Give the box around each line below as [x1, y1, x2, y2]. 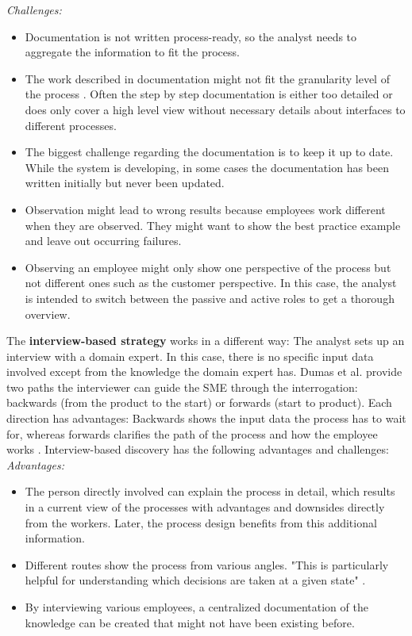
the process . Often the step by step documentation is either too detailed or [25, 86, 393, 102]
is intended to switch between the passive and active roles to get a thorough [25, 289, 395, 306]
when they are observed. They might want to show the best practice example [25, 216, 401, 233]
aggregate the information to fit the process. [25, 44, 240, 60]
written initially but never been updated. [25, 174, 225, 191]
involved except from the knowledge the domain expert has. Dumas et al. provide [6, 363, 402, 380]
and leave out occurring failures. [25, 232, 182, 249]
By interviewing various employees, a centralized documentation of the [25, 599, 368, 615]
